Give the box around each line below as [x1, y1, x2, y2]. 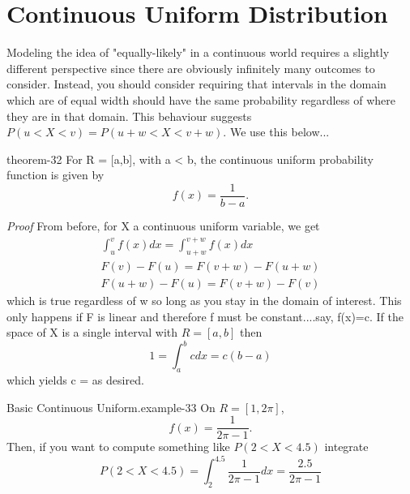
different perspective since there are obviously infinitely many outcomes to [6, 59, 375, 76]
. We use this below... [223, 123, 330, 140]
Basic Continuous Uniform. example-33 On [6, 398, 216, 415]
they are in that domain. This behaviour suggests [6, 107, 252, 124]
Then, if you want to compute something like [6, 438, 230, 455]
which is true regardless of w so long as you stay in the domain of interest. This [6, 291, 402, 308]
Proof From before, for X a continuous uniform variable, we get [6, 217, 320, 234]
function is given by [6, 166, 105, 183]
